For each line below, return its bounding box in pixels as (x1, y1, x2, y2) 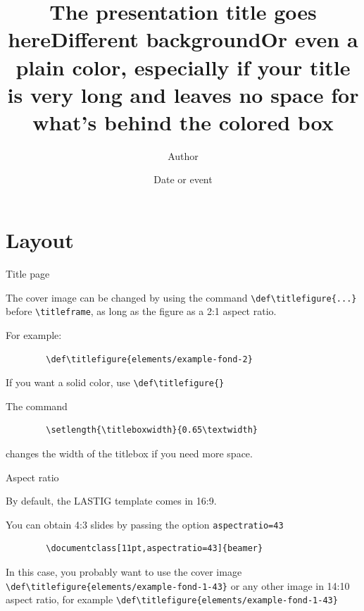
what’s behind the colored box (32, 107, 334, 136)
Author (168, 148, 199, 163)
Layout (6, 226, 74, 254)
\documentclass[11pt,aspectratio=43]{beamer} (46, 543, 263, 554)
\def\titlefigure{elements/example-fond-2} (46, 354, 253, 364)
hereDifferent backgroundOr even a (8, 25, 358, 54)
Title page (6, 266, 50, 280)
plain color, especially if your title (15, 52, 351, 81)
